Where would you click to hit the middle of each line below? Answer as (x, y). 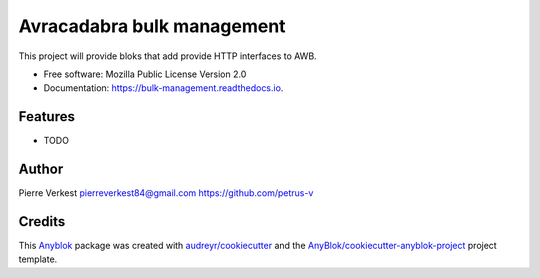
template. (38, 259)
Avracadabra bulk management (152, 26)
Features (46, 116)
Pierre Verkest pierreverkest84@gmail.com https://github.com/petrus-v (166, 193)
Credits (42, 221)
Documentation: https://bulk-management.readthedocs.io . (163, 88)
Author (41, 169)
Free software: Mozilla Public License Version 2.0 (145, 74)
